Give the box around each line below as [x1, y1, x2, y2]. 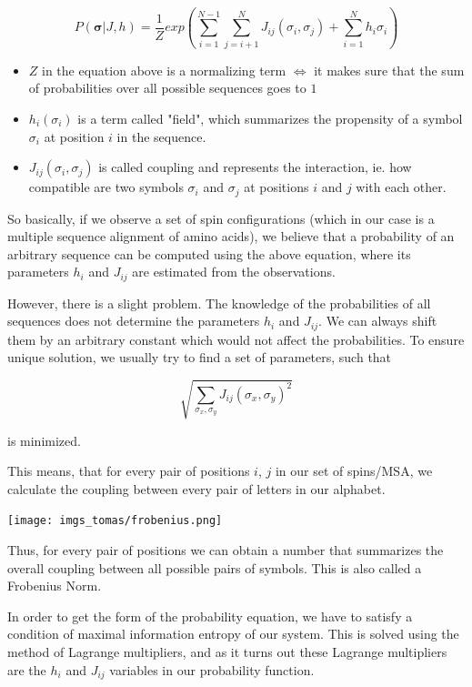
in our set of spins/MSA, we [275, 461, 433, 480]
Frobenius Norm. [7, 576, 102, 595]
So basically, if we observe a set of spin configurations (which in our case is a [7, 208, 435, 227]
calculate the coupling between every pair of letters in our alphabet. [7, 479, 386, 498]
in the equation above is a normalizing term [42, 60, 286, 79]
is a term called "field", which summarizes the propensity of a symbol [77, 108, 463, 127]
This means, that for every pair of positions [7, 461, 250, 480]
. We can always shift [318, 311, 437, 330]
